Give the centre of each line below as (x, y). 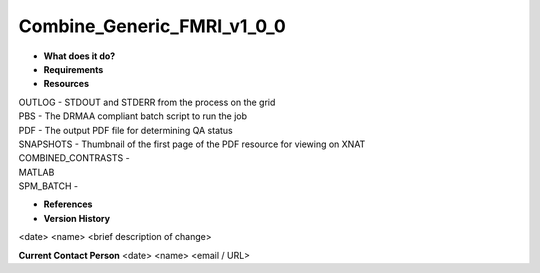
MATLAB (36, 172)
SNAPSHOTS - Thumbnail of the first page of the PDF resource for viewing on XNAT (192, 144)
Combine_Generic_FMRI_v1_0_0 (152, 26)
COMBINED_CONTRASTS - (74, 158)
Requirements (73, 69)
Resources (66, 84)
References (68, 204)
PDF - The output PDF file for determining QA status (126, 130)
